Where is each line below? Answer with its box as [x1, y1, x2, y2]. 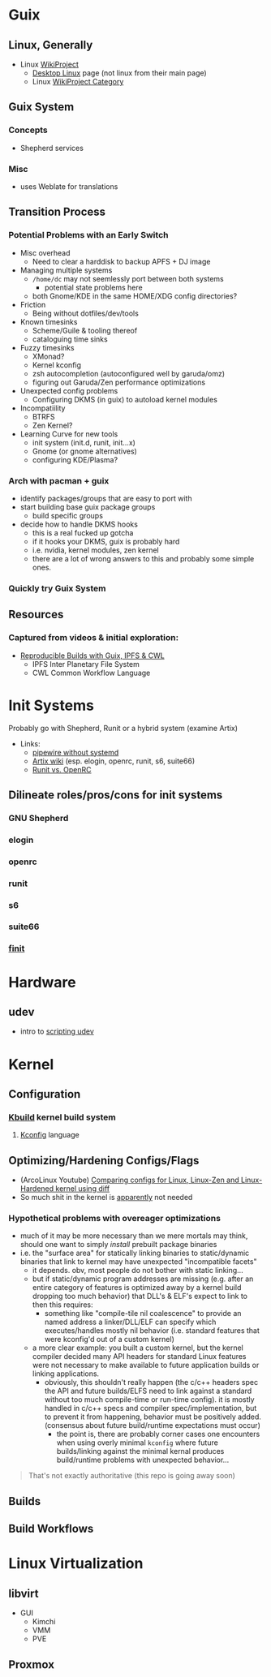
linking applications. [32, 1369, 100, 1378]
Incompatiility [19, 403, 66, 413]
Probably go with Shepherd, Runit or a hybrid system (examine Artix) [8, 723, 238, 733]
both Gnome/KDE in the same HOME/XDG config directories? [32, 290, 238, 301]
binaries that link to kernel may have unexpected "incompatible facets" [19, 1257, 257, 1266]
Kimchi [32, 1617, 56, 1627]
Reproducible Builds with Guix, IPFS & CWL [19, 651, 165, 660]
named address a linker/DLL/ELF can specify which [44, 1317, 217, 1327]
